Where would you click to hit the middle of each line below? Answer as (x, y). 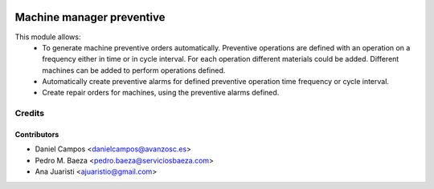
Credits (29, 114)
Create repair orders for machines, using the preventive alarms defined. (161, 93)
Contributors (37, 135)
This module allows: (48, 37)
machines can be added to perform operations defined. (134, 70)
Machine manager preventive (90, 17)
